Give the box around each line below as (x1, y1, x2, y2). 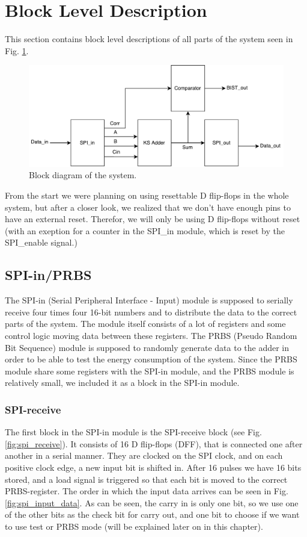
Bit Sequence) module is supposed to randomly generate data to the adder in (5, 341, 290, 353)
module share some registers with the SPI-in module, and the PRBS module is (5, 364, 294, 377)
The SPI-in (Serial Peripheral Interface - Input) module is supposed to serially (5, 294, 293, 306)
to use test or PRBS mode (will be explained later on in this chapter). (5, 520, 263, 532)
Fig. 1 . (5, 44, 29, 57)
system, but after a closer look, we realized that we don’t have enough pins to (5, 200, 291, 213)
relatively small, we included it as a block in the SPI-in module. (5, 376, 240, 389)
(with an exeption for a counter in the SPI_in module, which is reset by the (5, 224, 285, 237)
